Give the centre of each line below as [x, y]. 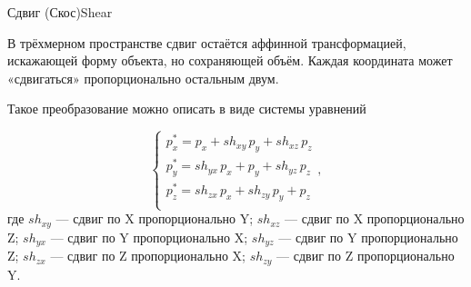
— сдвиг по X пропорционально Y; [155, 218]
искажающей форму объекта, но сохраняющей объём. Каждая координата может [230, 60]
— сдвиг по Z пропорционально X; [148, 256]
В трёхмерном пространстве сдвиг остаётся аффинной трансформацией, [207, 42]
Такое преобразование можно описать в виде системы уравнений [187, 109]
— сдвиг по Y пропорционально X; [149, 237]
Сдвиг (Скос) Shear [60, 12]
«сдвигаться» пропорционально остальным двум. [143, 78]
